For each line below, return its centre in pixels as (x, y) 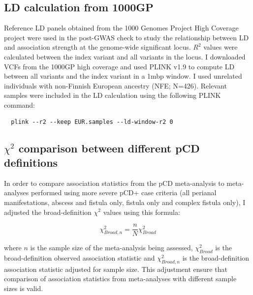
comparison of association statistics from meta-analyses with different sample (120, 279)
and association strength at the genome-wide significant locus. (97, 47)
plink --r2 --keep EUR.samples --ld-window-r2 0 (92, 122)
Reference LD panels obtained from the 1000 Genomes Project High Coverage (121, 28)
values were (221, 47)
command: (19, 104)
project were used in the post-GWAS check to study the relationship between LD (126, 37)
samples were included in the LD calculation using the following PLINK (112, 95)
